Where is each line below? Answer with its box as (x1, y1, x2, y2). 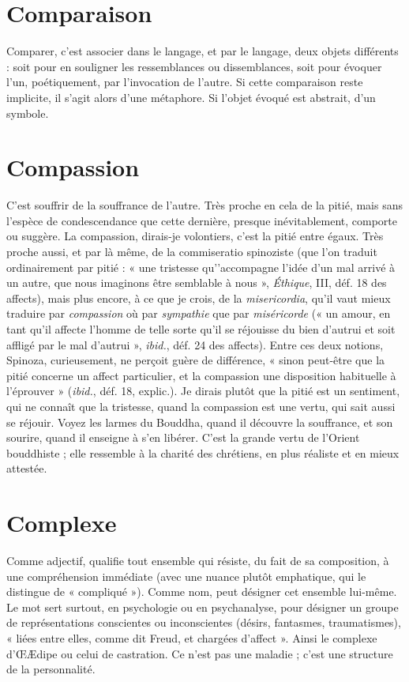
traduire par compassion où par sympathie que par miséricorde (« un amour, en (6, 305, 391, 322)
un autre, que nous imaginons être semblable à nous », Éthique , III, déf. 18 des (6, 274, 387, 291)
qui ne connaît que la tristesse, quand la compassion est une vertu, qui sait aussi (6, 398, 396, 414)
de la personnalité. (6, 661, 96, 677)
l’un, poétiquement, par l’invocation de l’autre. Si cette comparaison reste (6, 73, 363, 90)
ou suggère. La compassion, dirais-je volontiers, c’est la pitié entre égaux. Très (6, 228, 384, 244)
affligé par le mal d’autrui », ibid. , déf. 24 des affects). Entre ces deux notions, (6, 336, 384, 352)
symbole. (6, 104, 49, 121)
